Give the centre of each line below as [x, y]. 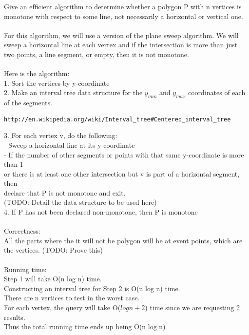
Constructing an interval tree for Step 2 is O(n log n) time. [92, 288]
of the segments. [28, 103]
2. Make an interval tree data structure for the [73, 92]
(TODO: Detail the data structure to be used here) [80, 202]
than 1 [14, 164]
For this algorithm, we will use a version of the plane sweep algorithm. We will [121, 35]
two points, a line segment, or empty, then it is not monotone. [96, 54]
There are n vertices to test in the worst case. [72, 298]
